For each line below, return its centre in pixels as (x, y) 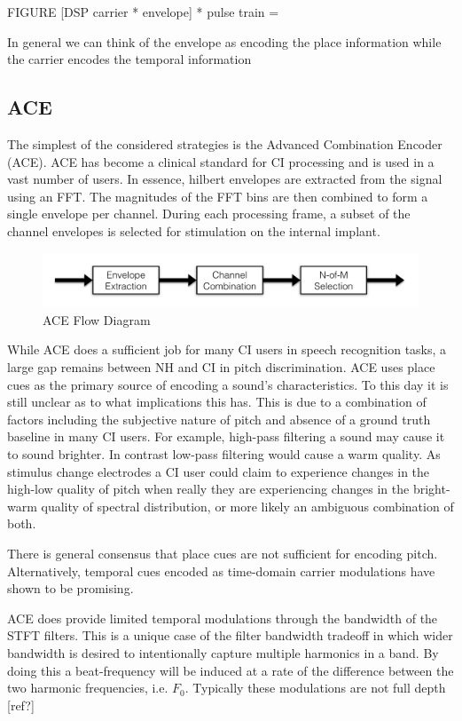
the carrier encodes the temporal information (129, 59)
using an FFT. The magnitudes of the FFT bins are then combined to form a (218, 196)
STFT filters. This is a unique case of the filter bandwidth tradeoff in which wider (230, 635)
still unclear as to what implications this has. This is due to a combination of (217, 402)
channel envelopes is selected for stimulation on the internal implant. (194, 230)
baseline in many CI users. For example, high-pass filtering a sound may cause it (226, 436)
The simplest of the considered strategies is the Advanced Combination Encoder (225, 143)
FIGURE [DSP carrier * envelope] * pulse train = (143, 12)
